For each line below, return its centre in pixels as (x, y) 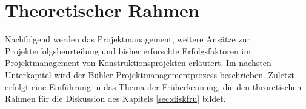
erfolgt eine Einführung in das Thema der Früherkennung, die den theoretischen (153, 86)
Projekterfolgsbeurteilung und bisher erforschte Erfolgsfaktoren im (128, 51)
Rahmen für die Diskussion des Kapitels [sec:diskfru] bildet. (115, 98)
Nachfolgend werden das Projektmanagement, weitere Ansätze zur (128, 39)
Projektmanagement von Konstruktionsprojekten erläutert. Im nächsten (138, 63)
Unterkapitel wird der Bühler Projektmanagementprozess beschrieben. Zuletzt (150, 74)
